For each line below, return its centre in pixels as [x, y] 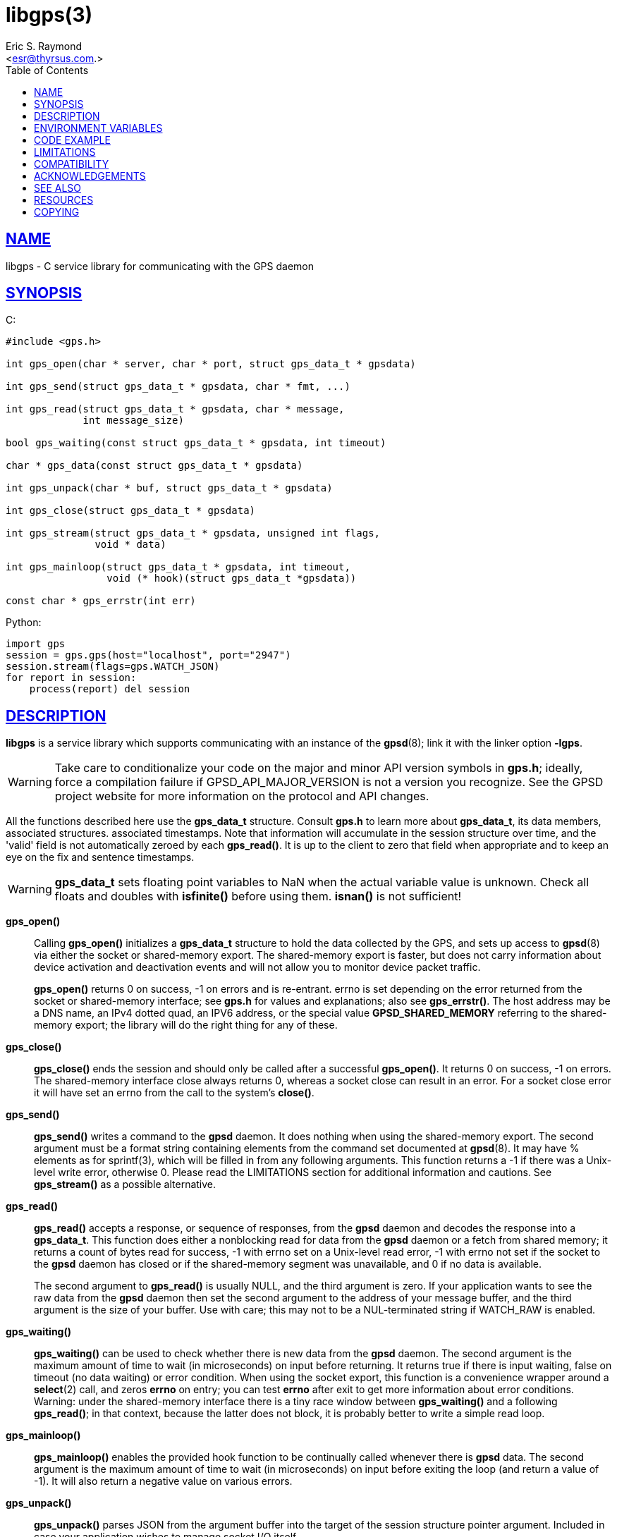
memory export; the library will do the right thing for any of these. [186, 1025]
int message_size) [133, 421]
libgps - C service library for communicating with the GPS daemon [160, 266]
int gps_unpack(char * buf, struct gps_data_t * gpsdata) [169, 488]
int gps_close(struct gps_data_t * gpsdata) [131, 511]
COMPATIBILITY [72, 164]
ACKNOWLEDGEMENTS [90, 176]
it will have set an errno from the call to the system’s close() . [174, 1093]
